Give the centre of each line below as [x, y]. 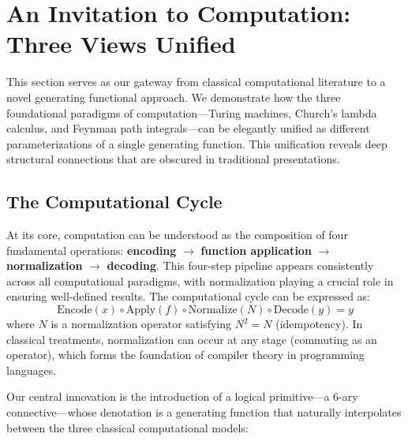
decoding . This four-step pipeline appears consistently [240, 265]
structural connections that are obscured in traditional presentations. [173, 159]
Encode [75, 310]
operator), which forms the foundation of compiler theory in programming [185, 355]
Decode [291, 310]
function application [256, 250]
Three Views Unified [121, 44]
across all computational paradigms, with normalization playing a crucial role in [200, 280]
